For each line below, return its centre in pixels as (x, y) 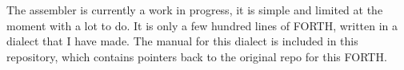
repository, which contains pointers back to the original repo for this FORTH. (197, 56)
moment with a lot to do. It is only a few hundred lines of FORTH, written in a (202, 25)
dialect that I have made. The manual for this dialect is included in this (182, 41)
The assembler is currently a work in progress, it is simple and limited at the (195, 10)
